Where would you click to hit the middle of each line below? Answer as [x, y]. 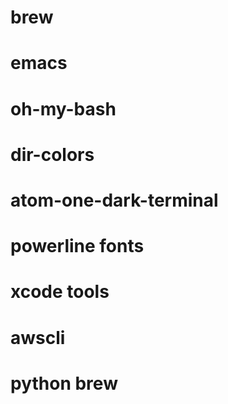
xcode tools [60, 292]
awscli [38, 337]
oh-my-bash [63, 108]
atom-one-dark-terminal [114, 200]
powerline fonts [77, 246]
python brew [64, 383]
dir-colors [52, 154]
